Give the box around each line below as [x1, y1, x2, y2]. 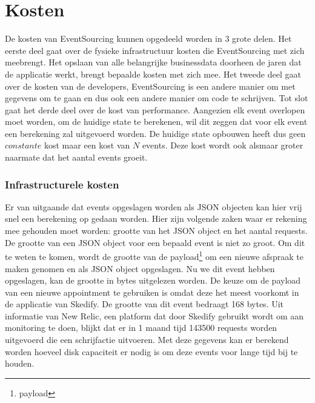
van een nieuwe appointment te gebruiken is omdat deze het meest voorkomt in [5, 285, 299, 298]
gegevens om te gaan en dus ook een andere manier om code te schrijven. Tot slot [5, 92, 308, 104]
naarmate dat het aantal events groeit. [5, 151, 148, 164]
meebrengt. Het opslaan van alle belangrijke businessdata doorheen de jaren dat [5, 56, 302, 68]
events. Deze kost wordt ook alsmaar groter [142, 139, 303, 152]
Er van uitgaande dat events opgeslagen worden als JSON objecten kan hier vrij [5, 200, 302, 213]
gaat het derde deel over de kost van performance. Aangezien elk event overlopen [5, 103, 305, 116]
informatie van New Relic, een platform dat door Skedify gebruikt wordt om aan [5, 309, 304, 322]
